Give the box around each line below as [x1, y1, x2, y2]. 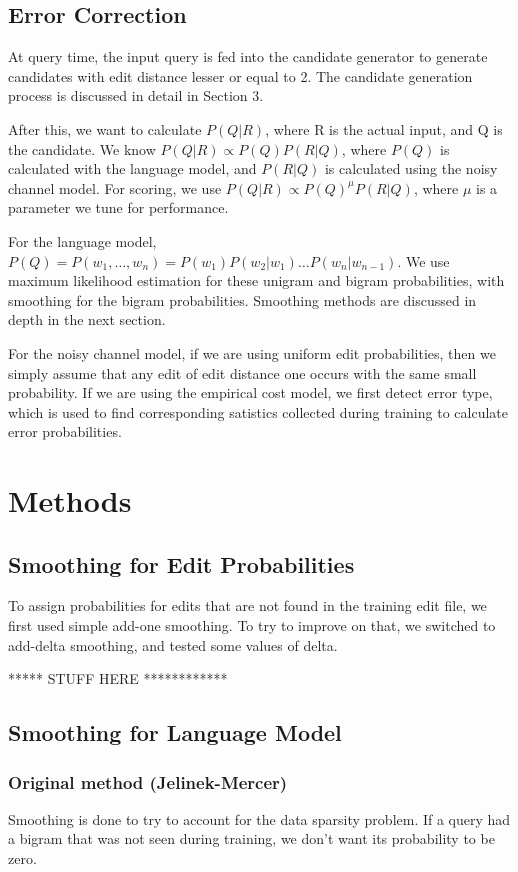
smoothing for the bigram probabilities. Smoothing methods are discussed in [8, 289, 477, 310]
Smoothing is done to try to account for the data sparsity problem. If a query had [8, 808, 511, 829]
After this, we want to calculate [8, 118, 202, 139]
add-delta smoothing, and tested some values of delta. [8, 634, 338, 655]
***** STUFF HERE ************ [8, 668, 228, 689]
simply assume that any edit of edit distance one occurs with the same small [8, 362, 477, 383]
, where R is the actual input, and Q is [265, 118, 503, 139]
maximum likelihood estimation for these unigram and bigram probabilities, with [8, 270, 505, 291]
